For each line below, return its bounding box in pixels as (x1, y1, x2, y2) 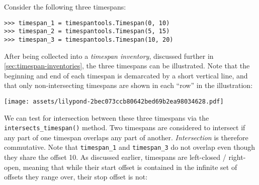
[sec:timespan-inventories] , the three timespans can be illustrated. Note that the (4, 60, 250, 71)
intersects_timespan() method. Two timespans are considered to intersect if (4, 122, 245, 133)
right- (228, 152, 246, 162)
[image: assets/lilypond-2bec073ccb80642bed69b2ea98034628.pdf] (4, 98, 224, 105)
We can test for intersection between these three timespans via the (4, 112, 209, 123)
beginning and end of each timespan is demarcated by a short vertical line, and (4, 70, 248, 80)
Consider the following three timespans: (4, 2, 126, 12)
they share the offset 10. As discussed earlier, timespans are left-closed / (4, 152, 226, 162)
